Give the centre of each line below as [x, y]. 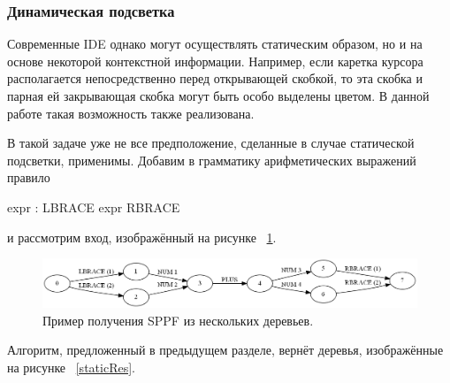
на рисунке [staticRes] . [71, 367]
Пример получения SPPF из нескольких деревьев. [178, 320]
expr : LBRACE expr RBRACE [94, 207]
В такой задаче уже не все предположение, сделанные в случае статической [211, 143]
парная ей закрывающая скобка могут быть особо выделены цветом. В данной [218, 96]
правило [29, 177]
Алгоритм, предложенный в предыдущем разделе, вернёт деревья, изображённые [225, 350]
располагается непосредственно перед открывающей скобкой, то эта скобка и [215, 78]
